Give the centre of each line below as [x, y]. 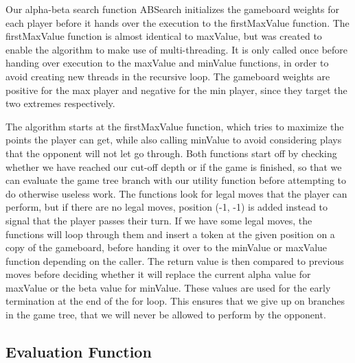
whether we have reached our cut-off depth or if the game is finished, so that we [174, 166]
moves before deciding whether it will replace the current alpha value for [158, 274]
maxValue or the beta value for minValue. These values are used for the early [168, 287]
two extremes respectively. [60, 103]
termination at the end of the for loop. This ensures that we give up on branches [175, 301]
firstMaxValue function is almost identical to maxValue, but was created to [164, 36]
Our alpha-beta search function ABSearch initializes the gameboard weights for [172, 9]
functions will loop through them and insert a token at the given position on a [170, 234]
